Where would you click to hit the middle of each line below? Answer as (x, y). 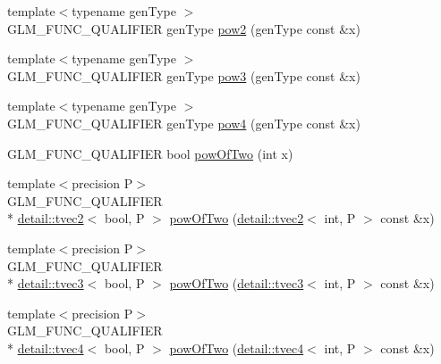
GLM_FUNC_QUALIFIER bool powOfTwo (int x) (150, 153)
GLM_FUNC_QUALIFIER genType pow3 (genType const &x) (184, 75)
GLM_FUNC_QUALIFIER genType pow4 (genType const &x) (184, 123)
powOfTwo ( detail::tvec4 (237, 347)
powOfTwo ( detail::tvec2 (237, 218)
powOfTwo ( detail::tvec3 (237, 283)
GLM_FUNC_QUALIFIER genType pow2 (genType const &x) (184, 28)
